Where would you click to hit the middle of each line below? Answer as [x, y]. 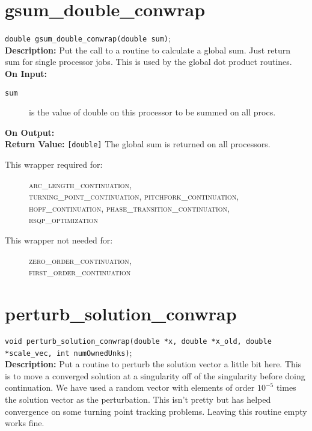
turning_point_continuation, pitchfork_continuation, [134, 196]
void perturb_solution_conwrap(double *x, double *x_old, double [138, 341]
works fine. [25, 423]
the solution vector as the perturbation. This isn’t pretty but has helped [138, 399]
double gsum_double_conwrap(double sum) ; [88, 38]
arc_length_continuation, [80, 184]
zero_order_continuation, [80, 260]
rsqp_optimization [64, 220]
